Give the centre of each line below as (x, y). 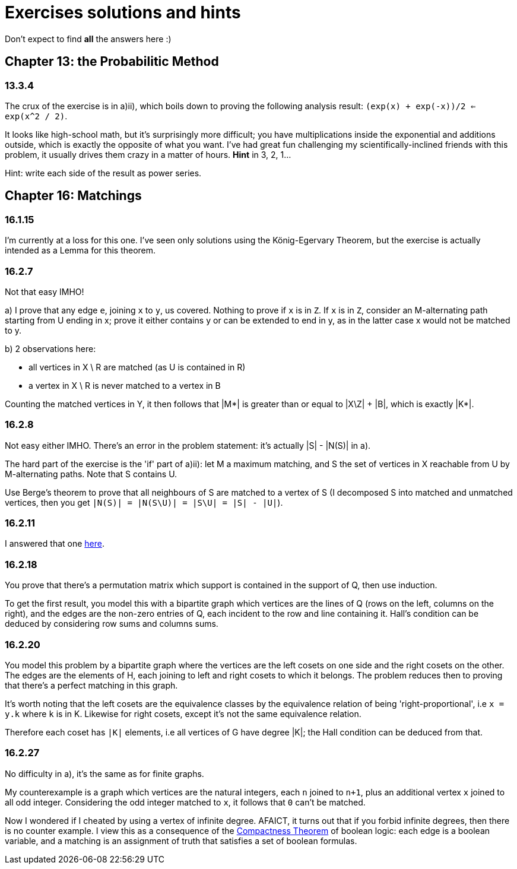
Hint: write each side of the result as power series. (103, 173)
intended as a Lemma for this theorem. (80, 250)
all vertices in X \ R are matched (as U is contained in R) (137, 367)
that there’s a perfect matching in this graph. (91, 685)
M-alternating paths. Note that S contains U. (91, 474)
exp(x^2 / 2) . (36, 116)
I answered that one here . (55, 544)
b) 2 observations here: (50, 348)
